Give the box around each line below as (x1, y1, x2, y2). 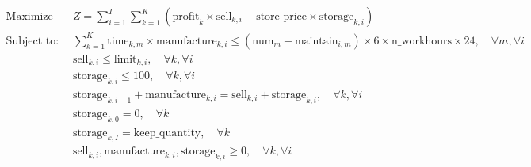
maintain (294, 35, 338, 47)
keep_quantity (133, 127, 201, 139)
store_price (256, 11, 308, 23)
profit (172, 11, 200, 23)
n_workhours (391, 35, 452, 47)
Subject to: (6, 35, 59, 47)
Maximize (6, 11, 53, 23)
